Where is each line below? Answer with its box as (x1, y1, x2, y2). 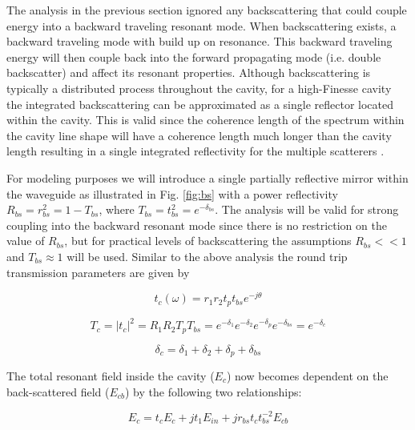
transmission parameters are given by (6, 263, 190, 280)
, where (99, 201, 135, 218)
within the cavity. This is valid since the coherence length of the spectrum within (6, 111, 405, 128)
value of (6, 232, 45, 249)
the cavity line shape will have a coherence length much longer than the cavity (6, 127, 392, 143)
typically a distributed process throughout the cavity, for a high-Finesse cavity (6, 79, 392, 96)
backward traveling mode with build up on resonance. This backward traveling (6, 33, 393, 50)
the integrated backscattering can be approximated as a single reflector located (6, 95, 394, 112)
